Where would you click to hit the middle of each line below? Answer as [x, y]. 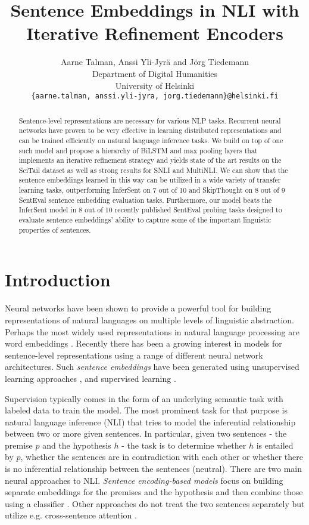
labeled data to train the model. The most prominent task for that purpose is [146, 410]
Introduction [58, 280]
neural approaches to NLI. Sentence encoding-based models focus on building [144, 480]
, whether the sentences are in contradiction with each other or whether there [162, 457]
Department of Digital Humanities [155, 73]
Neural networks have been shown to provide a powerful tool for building [138, 308]
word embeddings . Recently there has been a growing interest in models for [143, 343]
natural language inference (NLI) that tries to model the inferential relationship [150, 421]
